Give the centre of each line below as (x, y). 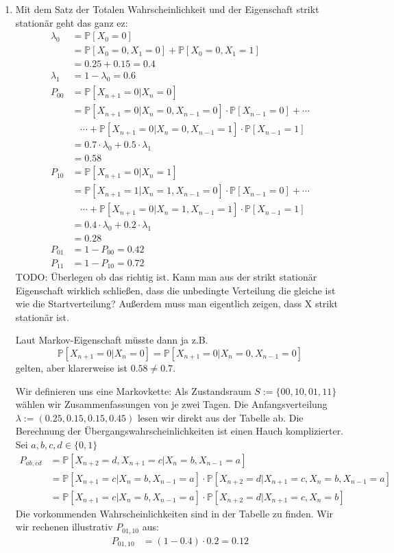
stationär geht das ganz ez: (72, 22)
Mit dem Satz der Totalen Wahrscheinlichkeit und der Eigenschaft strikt (167, 9)
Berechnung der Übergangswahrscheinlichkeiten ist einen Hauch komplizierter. (180, 431)
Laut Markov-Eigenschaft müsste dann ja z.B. (112, 340)
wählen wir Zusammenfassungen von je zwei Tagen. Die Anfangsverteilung (171, 404)
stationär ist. (42, 317)
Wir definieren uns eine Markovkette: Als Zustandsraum (133, 390)
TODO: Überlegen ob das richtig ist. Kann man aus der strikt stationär (166, 276)
